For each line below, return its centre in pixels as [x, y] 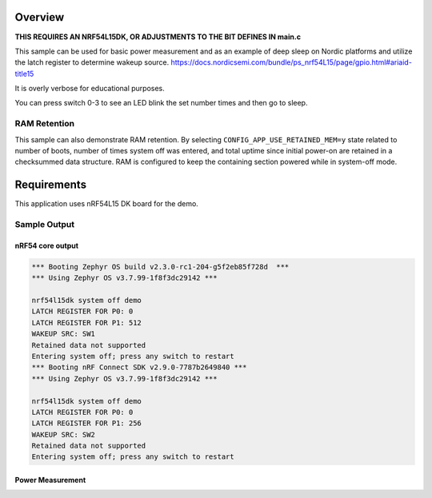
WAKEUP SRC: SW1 [64, 334]
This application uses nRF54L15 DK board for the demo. [107, 204]
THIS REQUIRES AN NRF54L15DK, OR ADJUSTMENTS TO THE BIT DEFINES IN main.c [158, 37]
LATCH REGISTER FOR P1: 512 [86, 323]
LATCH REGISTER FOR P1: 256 [86, 423]
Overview [40, 17]
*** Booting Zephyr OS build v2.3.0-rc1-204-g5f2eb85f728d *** [160, 267]
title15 [24, 74]
